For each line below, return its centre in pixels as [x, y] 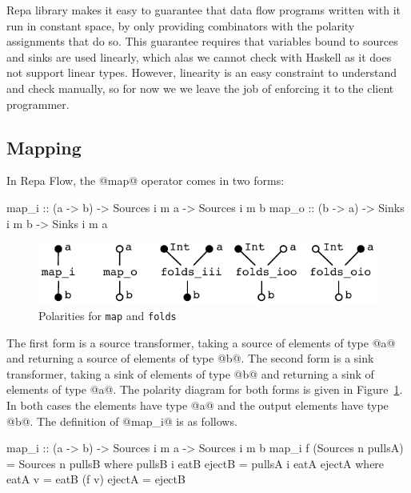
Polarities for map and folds [108, 315]
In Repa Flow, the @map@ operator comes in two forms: [146, 180]
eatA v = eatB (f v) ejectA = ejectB [96, 479]
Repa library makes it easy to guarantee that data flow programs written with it [204, 10]
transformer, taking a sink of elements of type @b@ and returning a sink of [190, 373]
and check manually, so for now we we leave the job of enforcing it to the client [200, 88]
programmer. [38, 104]
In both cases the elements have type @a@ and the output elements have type [198, 405]
